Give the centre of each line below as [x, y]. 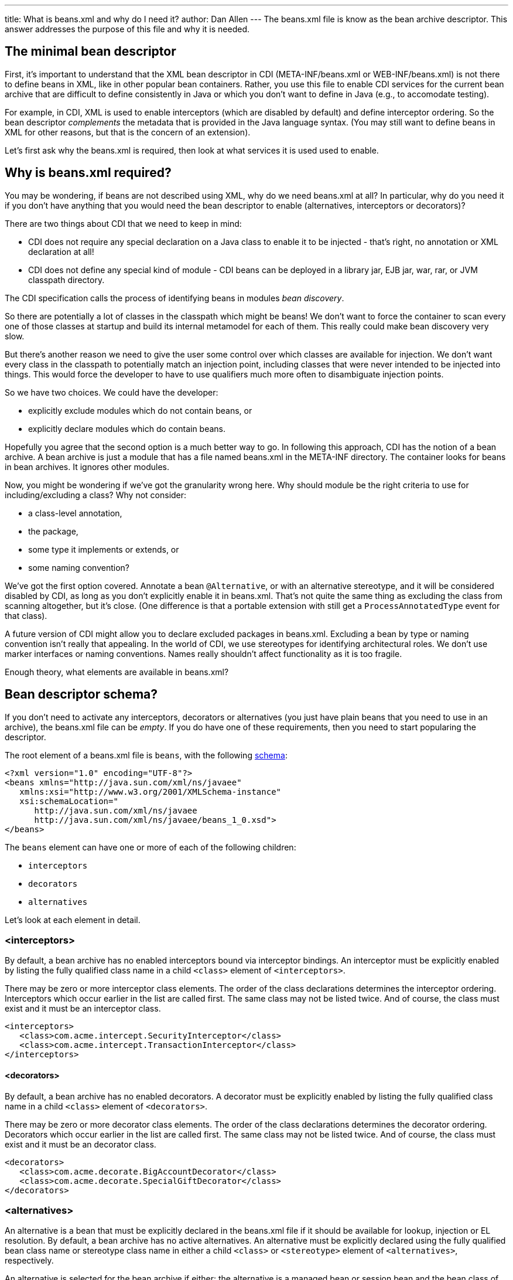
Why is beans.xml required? [88, 173]
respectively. [29, 1261]
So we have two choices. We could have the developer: [112, 392]
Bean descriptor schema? [81, 695]
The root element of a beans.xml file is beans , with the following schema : [146, 755]
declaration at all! [61, 251]
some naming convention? [79, 567]
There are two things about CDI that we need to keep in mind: [123, 223]
